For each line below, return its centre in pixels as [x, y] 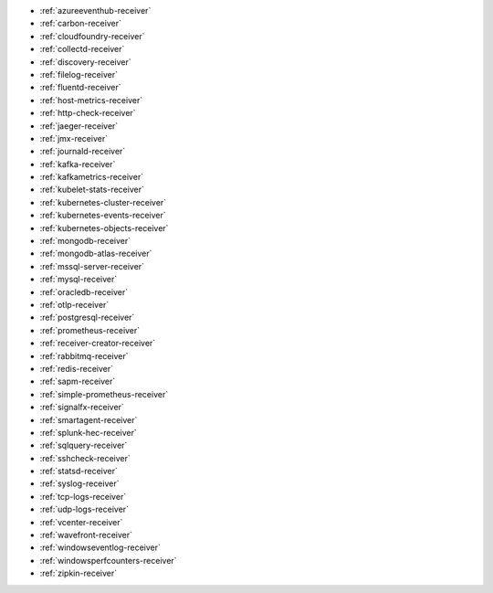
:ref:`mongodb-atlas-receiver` [96, 254]
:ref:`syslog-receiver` [79, 483]
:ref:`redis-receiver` [77, 368]
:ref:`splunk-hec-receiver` [88, 432]
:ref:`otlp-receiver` [74, 304]
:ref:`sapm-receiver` [78, 381]
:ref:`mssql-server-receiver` [92, 266]
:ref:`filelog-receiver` [79, 74]
